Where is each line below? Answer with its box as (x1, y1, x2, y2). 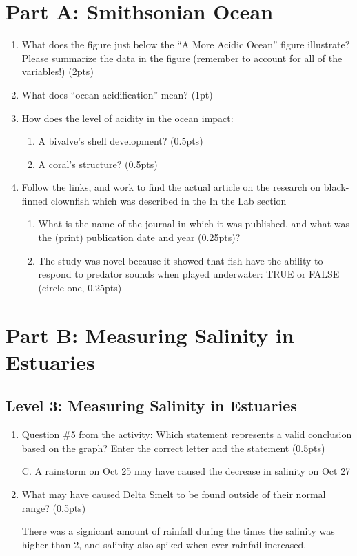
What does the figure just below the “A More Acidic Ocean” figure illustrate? (21, 37, 350, 52)
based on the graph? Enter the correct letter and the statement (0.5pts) (21, 440, 325, 455)
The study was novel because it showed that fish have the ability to (38, 253, 323, 267)
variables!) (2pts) (21, 64, 94, 79)
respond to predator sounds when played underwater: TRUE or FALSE (38, 267, 340, 281)
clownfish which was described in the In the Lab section (50, 193, 287, 207)
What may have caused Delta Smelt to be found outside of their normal (21, 486, 326, 501)
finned (21, 193, 48, 207)
